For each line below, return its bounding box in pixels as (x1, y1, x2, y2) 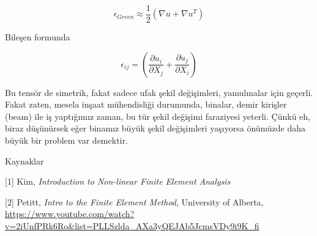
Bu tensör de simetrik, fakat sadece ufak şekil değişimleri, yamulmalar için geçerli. (5, 86, 313, 98)
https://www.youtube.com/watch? (5, 207, 135, 220)
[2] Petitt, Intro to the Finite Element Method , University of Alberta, (5, 195, 264, 208)
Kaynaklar (5, 154, 44, 167)
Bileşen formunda (5, 31, 70, 43)
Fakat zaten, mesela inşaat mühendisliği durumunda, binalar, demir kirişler (5, 98, 287, 111)
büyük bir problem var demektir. (5, 134, 128, 147)
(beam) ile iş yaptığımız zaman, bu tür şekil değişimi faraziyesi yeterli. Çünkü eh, (5, 109, 310, 122)
